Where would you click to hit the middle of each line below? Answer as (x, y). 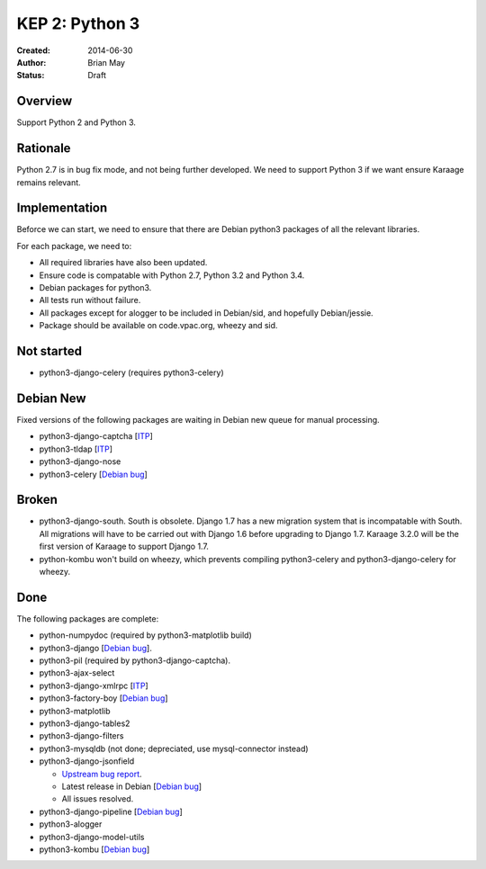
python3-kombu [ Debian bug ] (94, 849)
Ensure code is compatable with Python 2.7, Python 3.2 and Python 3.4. (172, 275)
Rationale (44, 148)
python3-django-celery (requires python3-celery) (131, 372)
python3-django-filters (81, 736)
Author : (31, 62)
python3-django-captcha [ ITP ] (96, 436)
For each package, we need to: (74, 246)
